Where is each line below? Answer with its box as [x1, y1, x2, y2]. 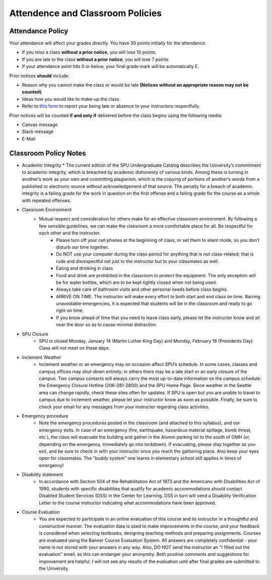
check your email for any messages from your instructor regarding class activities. [39, 404, 210, 410]
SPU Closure [22, 331, 49, 337]
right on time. [56, 307, 84, 313]
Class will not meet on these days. [39, 345, 110, 351]
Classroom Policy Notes [9, 149, 86, 157]
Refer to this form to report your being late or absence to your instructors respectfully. [22, 103, 200, 109]
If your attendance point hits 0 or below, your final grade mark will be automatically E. [22, 63, 199, 70]
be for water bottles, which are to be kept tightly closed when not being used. [56, 279, 217, 285]
